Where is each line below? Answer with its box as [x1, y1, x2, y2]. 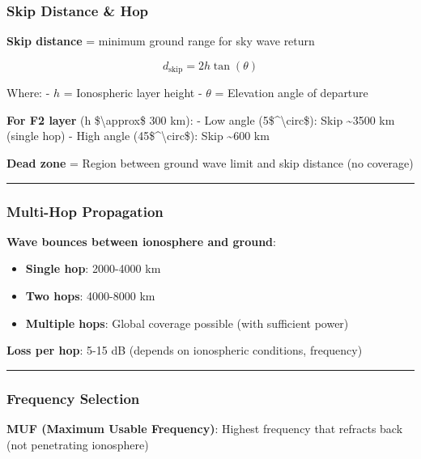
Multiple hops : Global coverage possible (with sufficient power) [25, 314, 349, 331]
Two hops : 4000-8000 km [25, 287, 155, 304]
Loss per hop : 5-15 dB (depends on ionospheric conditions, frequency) [6, 342, 363, 359]
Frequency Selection [6, 388, 140, 408]
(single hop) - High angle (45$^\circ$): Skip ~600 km [6, 127, 270, 144]
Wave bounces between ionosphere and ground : [6, 232, 276, 249]
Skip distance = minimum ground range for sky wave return [6, 32, 315, 49]
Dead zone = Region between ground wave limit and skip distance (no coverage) [6, 155, 414, 172]
